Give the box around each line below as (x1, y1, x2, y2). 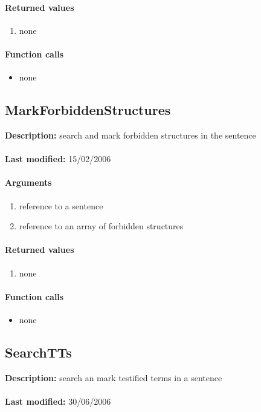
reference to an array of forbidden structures (19, 220, 184, 232)
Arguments (5, 176, 52, 189)
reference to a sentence (19, 199, 103, 212)
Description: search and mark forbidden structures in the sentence (5, 128, 256, 141)
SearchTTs (5, 342, 72, 361)
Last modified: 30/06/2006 (5, 394, 111, 407)
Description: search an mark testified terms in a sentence (5, 371, 222, 384)
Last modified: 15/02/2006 (5, 152, 111, 165)
